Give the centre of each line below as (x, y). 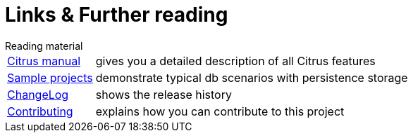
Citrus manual (44, 61)
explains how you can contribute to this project (220, 111)
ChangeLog (38, 94)
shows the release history (164, 94)
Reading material (44, 46)
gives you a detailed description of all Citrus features (235, 61)
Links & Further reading (117, 15)
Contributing (40, 111)
